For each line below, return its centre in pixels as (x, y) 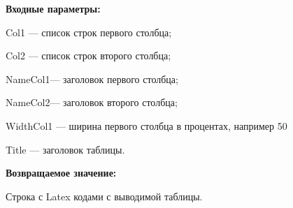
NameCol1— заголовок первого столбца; (92, 79)
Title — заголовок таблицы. (65, 149)
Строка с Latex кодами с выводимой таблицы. (104, 196)
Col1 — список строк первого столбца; (89, 32)
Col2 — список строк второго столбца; (88, 55)
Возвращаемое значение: (61, 173)
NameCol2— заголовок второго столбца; (92, 102)
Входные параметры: (53, 8)
